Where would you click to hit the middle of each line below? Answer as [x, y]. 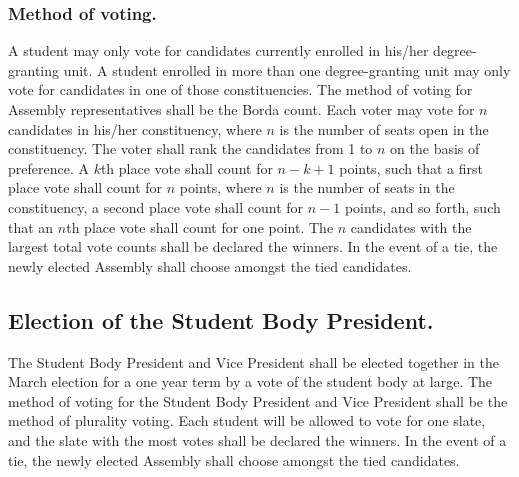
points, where [220, 187]
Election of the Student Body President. [221, 319]
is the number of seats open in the [384, 128]
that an [31, 226]
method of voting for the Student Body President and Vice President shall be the [258, 400]
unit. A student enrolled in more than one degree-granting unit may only [287, 69]
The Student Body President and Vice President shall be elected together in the [253, 361]
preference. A [48, 167]
